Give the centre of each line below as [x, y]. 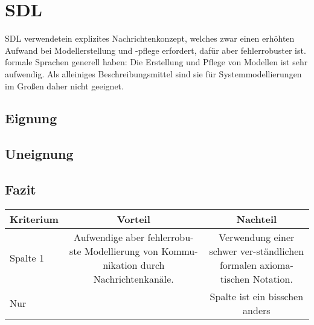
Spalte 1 [27, 258]
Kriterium [34, 219]
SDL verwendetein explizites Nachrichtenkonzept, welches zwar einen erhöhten [150, 38]
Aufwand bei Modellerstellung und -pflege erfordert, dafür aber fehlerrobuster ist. [155, 50]
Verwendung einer [257, 237]
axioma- [277, 265]
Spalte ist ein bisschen [257, 296]
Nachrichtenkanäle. [133, 278]
